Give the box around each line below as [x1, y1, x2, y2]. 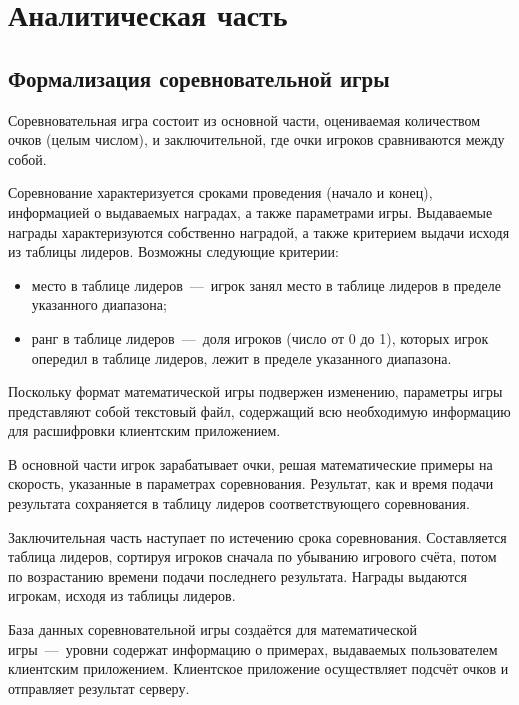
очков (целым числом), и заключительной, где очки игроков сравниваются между [8, 129, 505, 150]
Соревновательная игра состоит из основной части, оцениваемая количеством [8, 109, 481, 130]
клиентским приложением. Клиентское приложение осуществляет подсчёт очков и [8, 658, 509, 679]
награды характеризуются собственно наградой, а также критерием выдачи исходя [8, 221, 510, 242]
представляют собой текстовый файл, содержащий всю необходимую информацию [8, 400, 511, 421]
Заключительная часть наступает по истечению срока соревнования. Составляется [8, 526, 507, 547]
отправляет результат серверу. [8, 677, 190, 698]
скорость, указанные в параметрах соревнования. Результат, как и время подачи [8, 473, 494, 494]
